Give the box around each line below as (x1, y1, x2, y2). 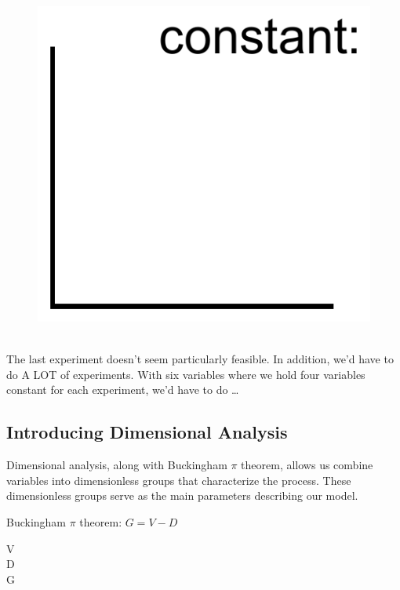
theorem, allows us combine (241, 457, 373, 473)
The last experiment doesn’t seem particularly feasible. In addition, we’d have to (6, 351, 394, 367)
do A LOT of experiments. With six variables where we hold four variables (6, 366, 365, 382)
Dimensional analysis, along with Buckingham (6, 457, 227, 473)
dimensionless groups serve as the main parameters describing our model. (6, 487, 358, 504)
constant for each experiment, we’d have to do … (6, 381, 239, 398)
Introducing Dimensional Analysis (6, 420, 288, 444)
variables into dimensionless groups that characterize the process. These (6, 472, 351, 488)
